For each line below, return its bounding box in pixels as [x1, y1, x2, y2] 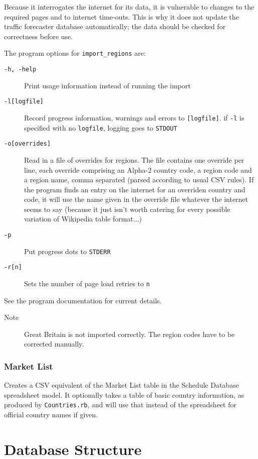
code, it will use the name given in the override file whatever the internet [24, 194, 248, 204]
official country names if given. [4, 409, 98, 420]
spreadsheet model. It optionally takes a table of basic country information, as [4, 389, 244, 400]
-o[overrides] [4, 140, 51, 148]
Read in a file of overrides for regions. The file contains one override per [24, 154, 244, 165]
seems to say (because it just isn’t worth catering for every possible [24, 203, 230, 214]
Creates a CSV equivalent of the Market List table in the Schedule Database [4, 380, 239, 390]
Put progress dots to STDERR [24, 246, 111, 256]
